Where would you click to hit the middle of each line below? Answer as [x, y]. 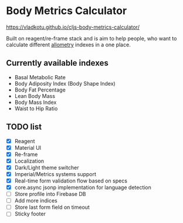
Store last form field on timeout [52, 207]
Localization [29, 161]
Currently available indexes [57, 63]
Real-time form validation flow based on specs [71, 181]
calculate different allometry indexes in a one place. [68, 45]
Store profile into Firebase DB [50, 194]
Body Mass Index [35, 102]
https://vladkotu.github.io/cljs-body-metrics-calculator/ [73, 27]
